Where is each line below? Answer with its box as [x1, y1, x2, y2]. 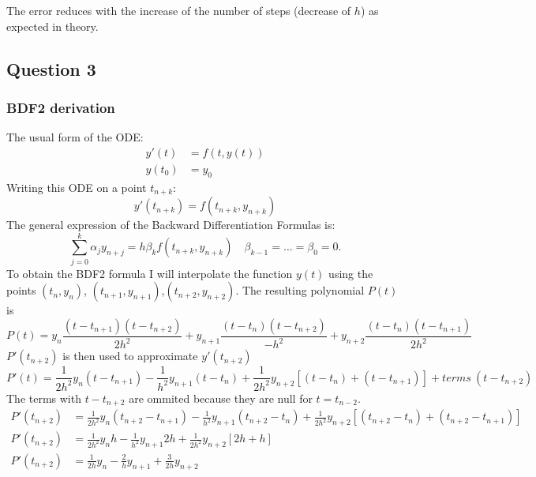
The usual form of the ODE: [6, 129, 144, 145]
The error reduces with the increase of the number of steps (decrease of [6, 2, 351, 18]
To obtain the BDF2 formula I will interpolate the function [6, 265, 293, 281]
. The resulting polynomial [235, 282, 365, 299]
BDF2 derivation [6, 97, 115, 117]
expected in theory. [6, 17, 99, 34]
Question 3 [6, 56, 96, 81]
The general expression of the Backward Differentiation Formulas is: [6, 216, 335, 233]
